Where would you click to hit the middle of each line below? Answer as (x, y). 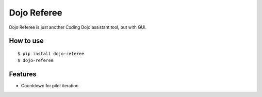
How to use (26, 41)
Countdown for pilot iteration (50, 86)
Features (23, 74)
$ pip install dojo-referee (51, 54)
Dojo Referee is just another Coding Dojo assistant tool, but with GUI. (78, 27)
